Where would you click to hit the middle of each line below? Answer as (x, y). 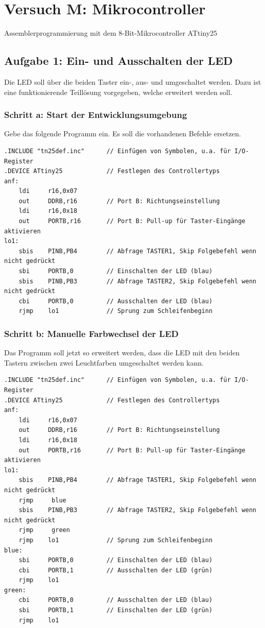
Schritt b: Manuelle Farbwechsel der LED (91, 333)
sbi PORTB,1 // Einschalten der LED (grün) (116, 610)
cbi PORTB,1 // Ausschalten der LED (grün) (116, 570)
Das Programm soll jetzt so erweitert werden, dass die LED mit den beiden (122, 353)
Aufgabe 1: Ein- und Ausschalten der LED (118, 61)
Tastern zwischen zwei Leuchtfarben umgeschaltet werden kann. (104, 362)
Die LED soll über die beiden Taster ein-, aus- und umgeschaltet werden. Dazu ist (133, 81)
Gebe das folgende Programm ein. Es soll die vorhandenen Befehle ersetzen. (123, 134)
